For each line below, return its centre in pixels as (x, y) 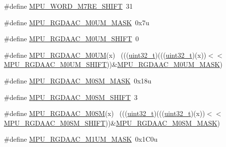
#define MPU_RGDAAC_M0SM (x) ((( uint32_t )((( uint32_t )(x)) (105, 113)
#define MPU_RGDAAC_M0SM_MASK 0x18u (78, 80)
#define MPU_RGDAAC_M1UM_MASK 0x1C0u (81, 139)
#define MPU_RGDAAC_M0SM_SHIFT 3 (71, 97)
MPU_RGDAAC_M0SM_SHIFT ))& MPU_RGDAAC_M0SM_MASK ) (112, 122)
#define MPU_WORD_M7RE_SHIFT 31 (68, 6)
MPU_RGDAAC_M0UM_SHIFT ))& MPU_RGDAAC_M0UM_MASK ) (113, 64)
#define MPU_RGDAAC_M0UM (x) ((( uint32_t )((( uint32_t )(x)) (105, 55)
